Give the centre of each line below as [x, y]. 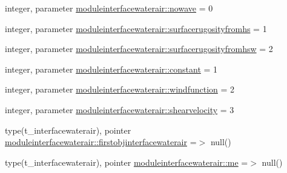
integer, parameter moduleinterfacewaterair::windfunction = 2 [120, 89]
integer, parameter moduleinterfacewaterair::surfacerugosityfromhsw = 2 [139, 49]
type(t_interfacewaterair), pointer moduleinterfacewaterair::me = [127, 162]
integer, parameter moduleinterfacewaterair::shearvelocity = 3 [120, 109]
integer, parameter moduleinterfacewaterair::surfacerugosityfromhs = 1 [136, 28]
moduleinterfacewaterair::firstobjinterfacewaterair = [101, 142]
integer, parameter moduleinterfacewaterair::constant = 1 [111, 69]
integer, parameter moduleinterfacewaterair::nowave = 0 [109, 8]
